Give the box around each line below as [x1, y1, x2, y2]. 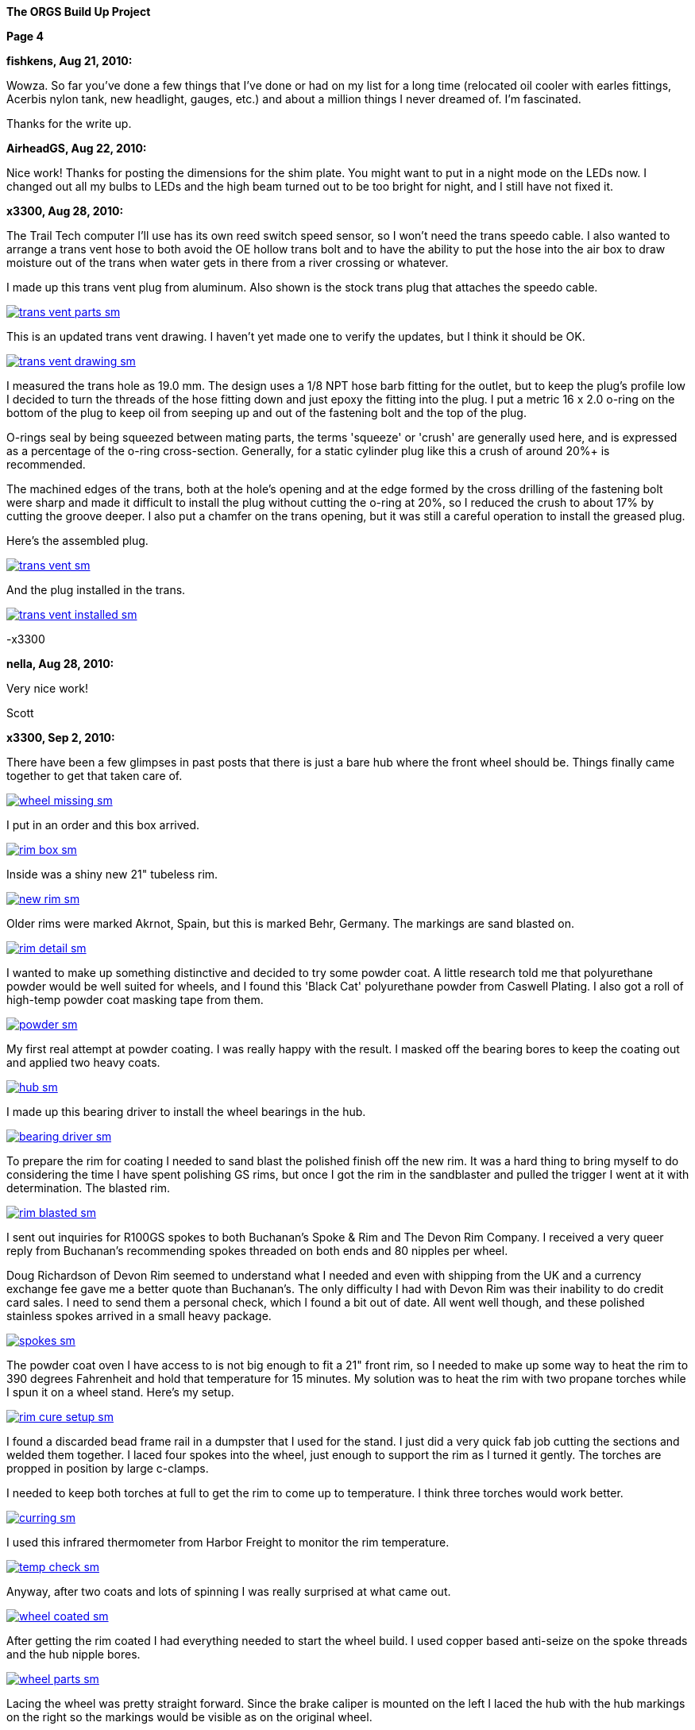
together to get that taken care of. [6, 769, 183, 782]
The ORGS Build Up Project [6, 5, 151, 18]
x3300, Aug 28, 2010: [6, 204, 124, 218]
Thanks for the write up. [6, 117, 132, 130]
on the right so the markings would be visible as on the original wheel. [6, 1710, 373, 1724]
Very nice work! [6, 682, 88, 695]
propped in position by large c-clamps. [6, 1462, 209, 1475]
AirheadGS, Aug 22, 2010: [6, 141, 147, 155]
